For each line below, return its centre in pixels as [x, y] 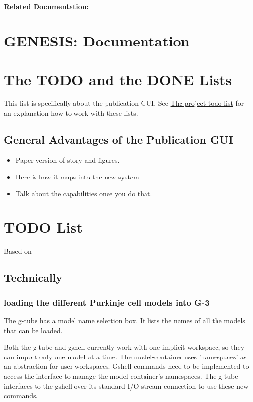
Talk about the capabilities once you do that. [84, 193]
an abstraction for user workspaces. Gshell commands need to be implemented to [126, 366]
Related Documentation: [47, 6]
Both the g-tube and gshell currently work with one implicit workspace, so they [124, 347]
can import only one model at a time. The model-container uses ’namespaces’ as [125, 356]
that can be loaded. [33, 330]
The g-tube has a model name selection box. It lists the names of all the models [125, 320]
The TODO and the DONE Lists [118, 79]
